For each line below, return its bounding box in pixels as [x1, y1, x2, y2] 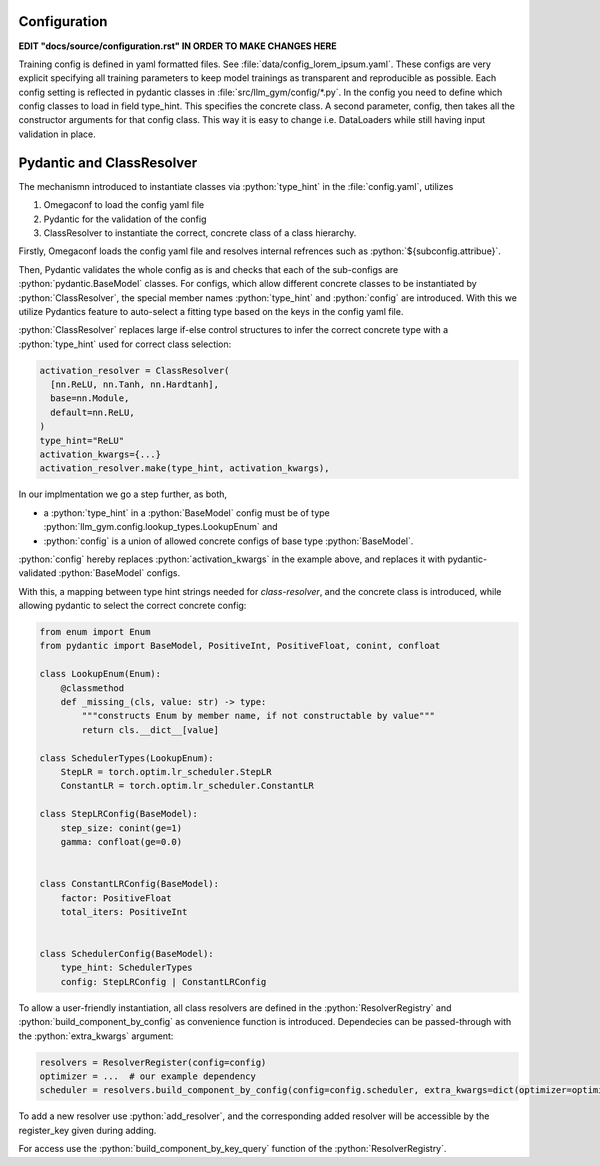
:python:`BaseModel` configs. [58, 567, 180, 579]
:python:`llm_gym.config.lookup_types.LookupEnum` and [43, 521, 279, 533]
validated [18, 567, 57, 579]
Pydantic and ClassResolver [18, 154, 198, 171]
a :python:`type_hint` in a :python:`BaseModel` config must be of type [43, 506, 330, 519]
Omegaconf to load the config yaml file [43, 199, 205, 211]
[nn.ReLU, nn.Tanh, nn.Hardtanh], [50, 379, 220, 390]
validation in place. [18, 128, 97, 140]
